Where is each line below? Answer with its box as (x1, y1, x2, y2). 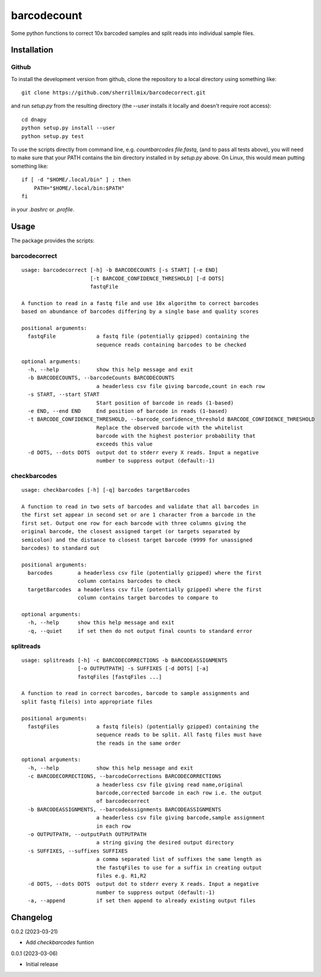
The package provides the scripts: (11, 237, 95, 244)
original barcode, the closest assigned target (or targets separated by (21, 528, 240, 535)
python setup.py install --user (21, 124, 115, 132)
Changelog (11, 912, 53, 922)
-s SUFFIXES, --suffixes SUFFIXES (27, 847, 128, 854)
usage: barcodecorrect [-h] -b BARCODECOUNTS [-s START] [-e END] (21, 267, 219, 274)
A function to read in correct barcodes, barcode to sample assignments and (21, 690, 250, 697)
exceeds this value (96, 441, 153, 447)
